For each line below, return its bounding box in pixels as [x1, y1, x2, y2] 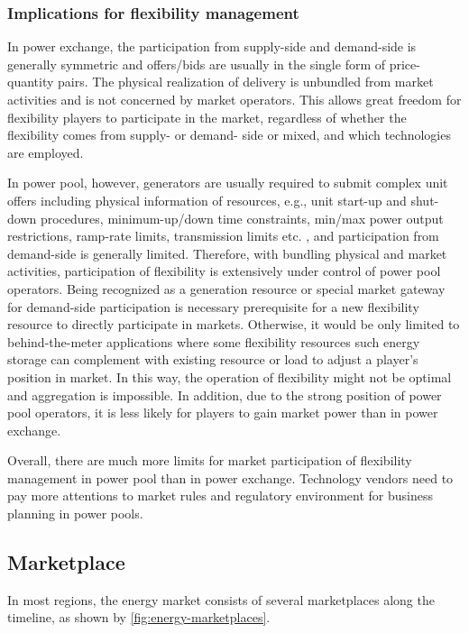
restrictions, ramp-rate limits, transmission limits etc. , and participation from [7, 226, 439, 245]
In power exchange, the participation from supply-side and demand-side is [7, 37, 417, 56]
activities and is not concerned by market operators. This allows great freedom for [7, 90, 462, 108]
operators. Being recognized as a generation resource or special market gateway [7, 279, 446, 298]
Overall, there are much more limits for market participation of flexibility [7, 451, 412, 470]
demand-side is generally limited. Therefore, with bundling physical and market [7, 243, 447, 262]
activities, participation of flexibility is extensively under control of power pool [7, 261, 441, 280]
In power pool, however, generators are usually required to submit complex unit [7, 173, 448, 192]
